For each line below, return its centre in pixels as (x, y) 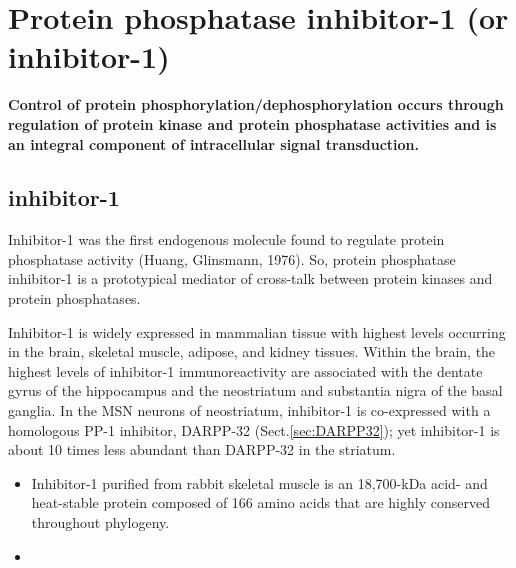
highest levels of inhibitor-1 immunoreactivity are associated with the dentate (245, 370)
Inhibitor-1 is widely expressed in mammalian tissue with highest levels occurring (257, 331)
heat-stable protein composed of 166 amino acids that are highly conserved (260, 502)
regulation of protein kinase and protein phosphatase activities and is (252, 123)
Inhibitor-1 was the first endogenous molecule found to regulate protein (226, 239)
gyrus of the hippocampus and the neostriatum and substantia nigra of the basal (255, 390)
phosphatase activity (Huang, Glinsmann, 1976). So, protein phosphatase (232, 258)
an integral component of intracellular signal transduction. (214, 143)
